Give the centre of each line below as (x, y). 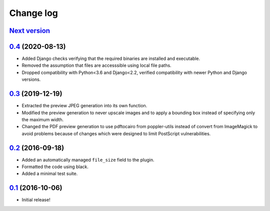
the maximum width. (43, 119)
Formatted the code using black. (55, 167)
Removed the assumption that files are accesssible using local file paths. (97, 65)
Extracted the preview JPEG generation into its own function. (84, 106)
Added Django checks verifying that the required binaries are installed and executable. (111, 59)
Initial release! (36, 200)
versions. (31, 79)
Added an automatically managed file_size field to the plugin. (88, 160)
